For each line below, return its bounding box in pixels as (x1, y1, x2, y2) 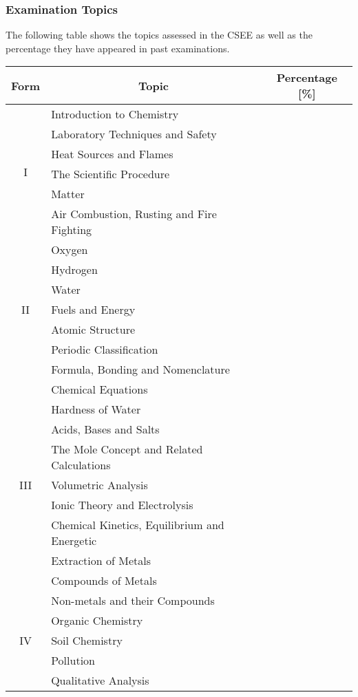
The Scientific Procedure (51, 166, 170, 182)
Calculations (51, 457, 111, 473)
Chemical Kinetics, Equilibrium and (51, 517, 224, 533)
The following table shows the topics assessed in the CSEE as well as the (6, 28, 313, 42)
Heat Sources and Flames (51, 146, 173, 162)
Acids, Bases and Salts (51, 421, 160, 438)
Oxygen (51, 242, 88, 258)
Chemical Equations (51, 381, 148, 398)
